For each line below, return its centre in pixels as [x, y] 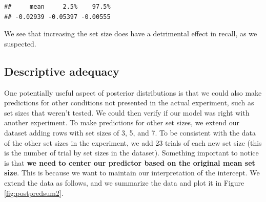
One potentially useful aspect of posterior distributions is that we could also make [133, 92]
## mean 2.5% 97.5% [57, 7]
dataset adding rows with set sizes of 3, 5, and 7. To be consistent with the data [130, 132]
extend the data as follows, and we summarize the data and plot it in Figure [124, 182]
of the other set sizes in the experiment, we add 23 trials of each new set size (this [133, 142]
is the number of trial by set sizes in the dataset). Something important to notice [131, 153]
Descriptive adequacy [62, 71]
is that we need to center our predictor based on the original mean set [130, 162]
